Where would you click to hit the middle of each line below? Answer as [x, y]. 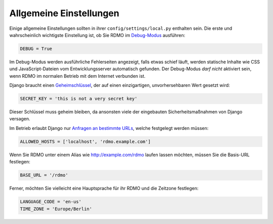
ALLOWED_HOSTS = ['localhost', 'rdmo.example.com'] [85, 141]
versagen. [20, 119]
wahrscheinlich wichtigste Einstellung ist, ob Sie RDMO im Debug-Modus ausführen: [97, 35]
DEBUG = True [36, 49]
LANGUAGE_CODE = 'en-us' [51, 202]
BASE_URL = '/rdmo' [44, 175]
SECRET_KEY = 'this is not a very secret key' [79, 99]
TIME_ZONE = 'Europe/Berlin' [56, 209]
